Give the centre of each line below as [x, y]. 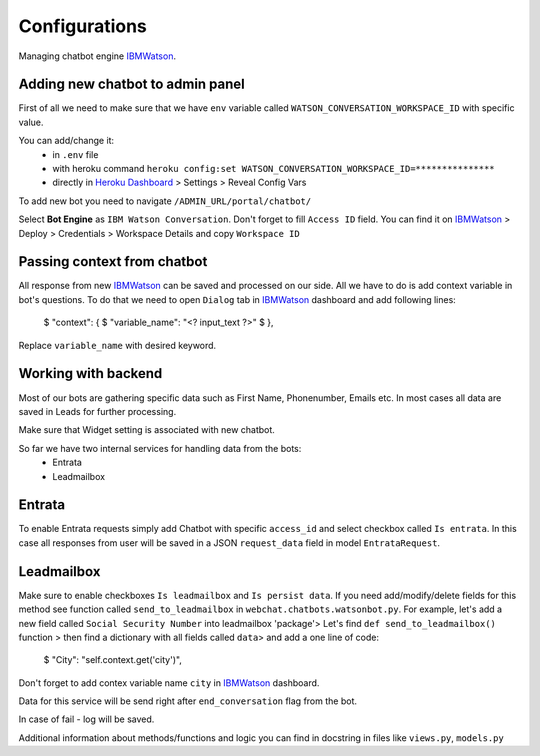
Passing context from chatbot [113, 261]
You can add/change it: [66, 141]
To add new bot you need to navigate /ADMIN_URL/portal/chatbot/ [165, 201]
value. [31, 122]
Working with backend [90, 373]
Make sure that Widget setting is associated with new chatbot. [146, 430]
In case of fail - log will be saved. [86, 719]
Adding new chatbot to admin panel [131, 84]
